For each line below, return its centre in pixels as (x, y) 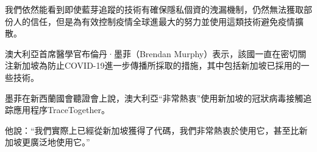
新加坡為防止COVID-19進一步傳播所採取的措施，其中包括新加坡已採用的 (157, 65)
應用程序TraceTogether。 (61, 110)
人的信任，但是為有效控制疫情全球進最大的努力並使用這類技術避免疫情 (154, 21)
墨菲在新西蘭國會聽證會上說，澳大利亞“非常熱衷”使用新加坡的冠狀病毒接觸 (154, 98)
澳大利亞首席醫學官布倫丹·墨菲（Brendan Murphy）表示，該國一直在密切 (151, 53)
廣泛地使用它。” (60, 142)
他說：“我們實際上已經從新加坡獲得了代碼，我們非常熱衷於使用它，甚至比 (152, 130)
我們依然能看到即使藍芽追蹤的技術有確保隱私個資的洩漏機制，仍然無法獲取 (154, 9)
